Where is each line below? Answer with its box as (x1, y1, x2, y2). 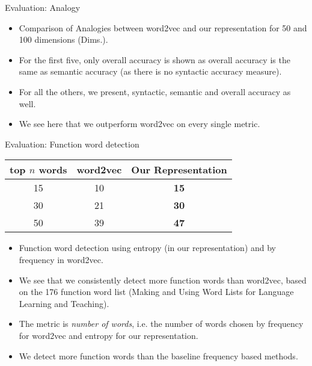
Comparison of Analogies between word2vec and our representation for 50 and (19, 21, 307, 34)
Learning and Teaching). (19, 297, 109, 309)
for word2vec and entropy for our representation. (19, 329, 198, 341)
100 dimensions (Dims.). (19, 33, 108, 46)
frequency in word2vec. (19, 253, 103, 265)
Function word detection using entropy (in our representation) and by (19, 241, 277, 254)
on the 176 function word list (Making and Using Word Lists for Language (19, 285, 294, 298)
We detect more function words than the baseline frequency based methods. (19, 349, 298, 362)
